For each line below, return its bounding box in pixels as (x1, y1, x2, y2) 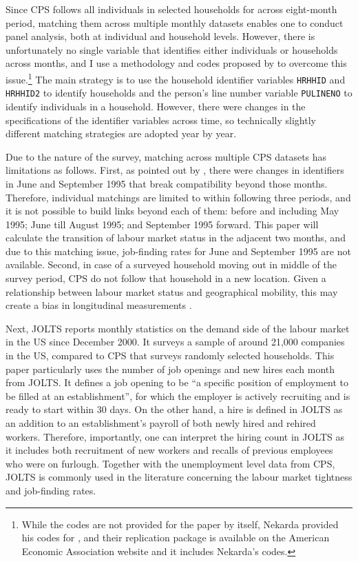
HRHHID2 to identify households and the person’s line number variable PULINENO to (6, 86, 352, 100)
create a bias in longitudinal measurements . (6, 298, 192, 312)
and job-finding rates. (6, 483, 96, 497)
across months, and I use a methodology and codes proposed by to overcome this (6, 56, 347, 70)
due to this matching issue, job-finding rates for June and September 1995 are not (6, 243, 351, 258)
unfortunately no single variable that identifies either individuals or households (6, 42, 338, 57)
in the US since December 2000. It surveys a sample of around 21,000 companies (6, 334, 345, 349)
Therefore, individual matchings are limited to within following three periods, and (6, 190, 351, 204)
